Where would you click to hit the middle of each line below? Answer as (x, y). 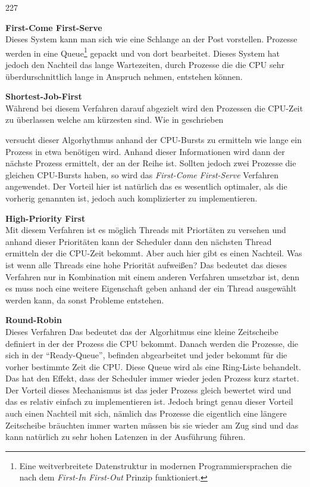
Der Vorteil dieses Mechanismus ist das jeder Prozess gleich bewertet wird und (148, 390)
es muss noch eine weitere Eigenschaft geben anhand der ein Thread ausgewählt (151, 288)
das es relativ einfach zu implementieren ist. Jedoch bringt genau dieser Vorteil (149, 401)
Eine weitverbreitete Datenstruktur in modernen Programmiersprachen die (156, 465)
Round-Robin (34, 320)
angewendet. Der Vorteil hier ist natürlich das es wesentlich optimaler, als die (146, 186)
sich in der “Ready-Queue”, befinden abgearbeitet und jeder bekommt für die (146, 355)
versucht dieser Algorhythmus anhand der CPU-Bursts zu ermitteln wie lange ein (154, 139)
